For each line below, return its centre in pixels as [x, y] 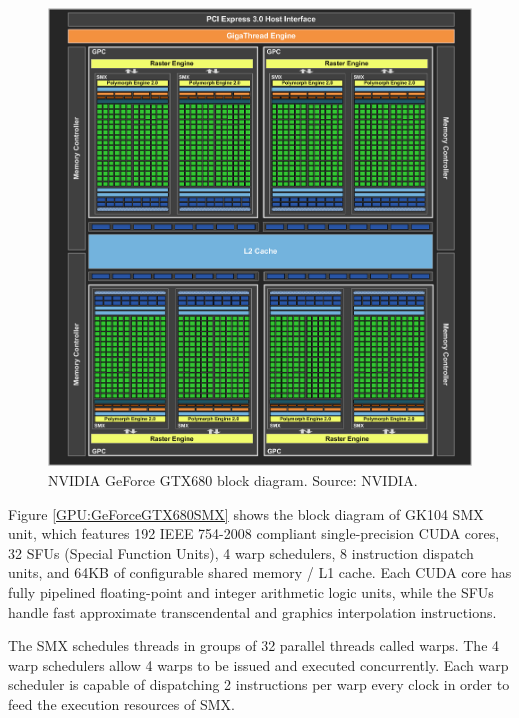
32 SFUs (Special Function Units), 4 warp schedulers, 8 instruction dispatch [241, 552]
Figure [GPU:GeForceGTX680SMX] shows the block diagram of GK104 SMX [246, 513]
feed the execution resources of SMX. [121, 704]
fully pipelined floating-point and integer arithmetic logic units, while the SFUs [251, 592]
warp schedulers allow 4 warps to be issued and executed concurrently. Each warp [258, 664]
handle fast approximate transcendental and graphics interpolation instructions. [252, 611]
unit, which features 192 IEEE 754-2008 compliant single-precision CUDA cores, [254, 533]
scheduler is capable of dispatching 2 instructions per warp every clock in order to [259, 684]
